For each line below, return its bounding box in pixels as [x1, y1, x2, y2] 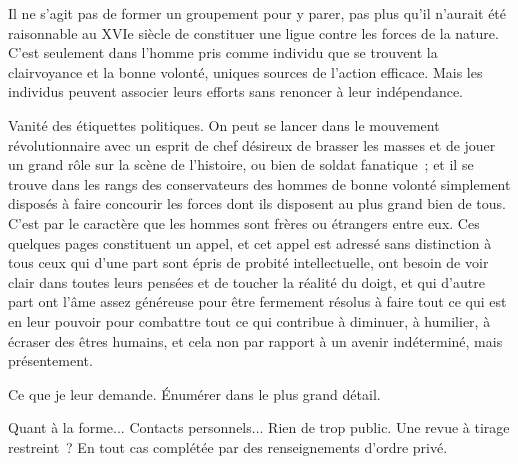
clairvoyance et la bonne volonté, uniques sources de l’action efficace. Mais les [8, 61, 483, 82]
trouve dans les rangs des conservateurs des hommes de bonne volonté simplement [8, 173, 511, 194]
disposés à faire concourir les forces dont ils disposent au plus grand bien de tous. [8, 193, 506, 214]
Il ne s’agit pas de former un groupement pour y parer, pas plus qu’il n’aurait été [8, 3, 507, 23]
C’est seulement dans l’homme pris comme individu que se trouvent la [8, 42, 438, 63]
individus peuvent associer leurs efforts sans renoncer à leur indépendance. [8, 81, 463, 102]
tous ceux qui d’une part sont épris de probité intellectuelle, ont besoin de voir [8, 252, 489, 273]
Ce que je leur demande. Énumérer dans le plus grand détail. [8, 383, 381, 404]
